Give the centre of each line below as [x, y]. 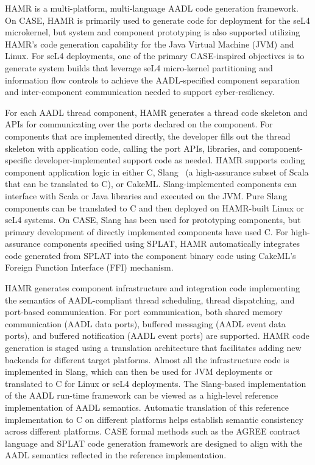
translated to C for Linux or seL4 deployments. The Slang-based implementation [156, 383]
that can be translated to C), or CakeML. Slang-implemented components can [151, 184]
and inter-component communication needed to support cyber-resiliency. [140, 92]
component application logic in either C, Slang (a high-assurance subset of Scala [157, 172]
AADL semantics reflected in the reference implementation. [116, 455]
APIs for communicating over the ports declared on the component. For [139, 124]
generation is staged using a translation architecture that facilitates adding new [153, 348]
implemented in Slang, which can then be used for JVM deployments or [139, 371]
